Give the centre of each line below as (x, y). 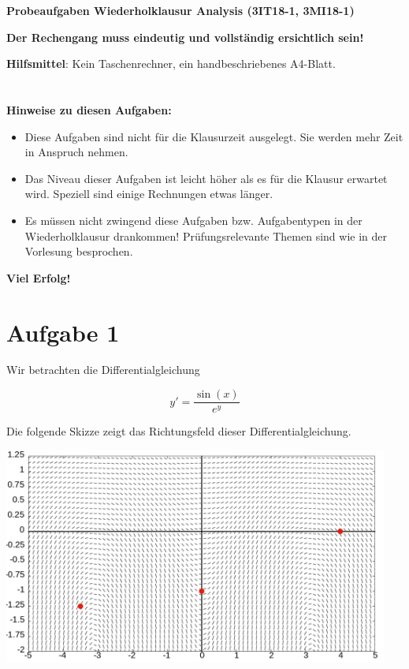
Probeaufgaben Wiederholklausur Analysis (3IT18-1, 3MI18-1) (180, 10)
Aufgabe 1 (63, 332)
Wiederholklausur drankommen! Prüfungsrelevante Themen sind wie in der (206, 235)
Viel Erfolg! (39, 277)
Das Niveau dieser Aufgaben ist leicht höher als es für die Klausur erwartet (206, 178)
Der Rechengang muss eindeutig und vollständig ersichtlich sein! (185, 37)
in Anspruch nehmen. (76, 152)
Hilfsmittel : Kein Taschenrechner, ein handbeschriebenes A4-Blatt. (171, 64)
